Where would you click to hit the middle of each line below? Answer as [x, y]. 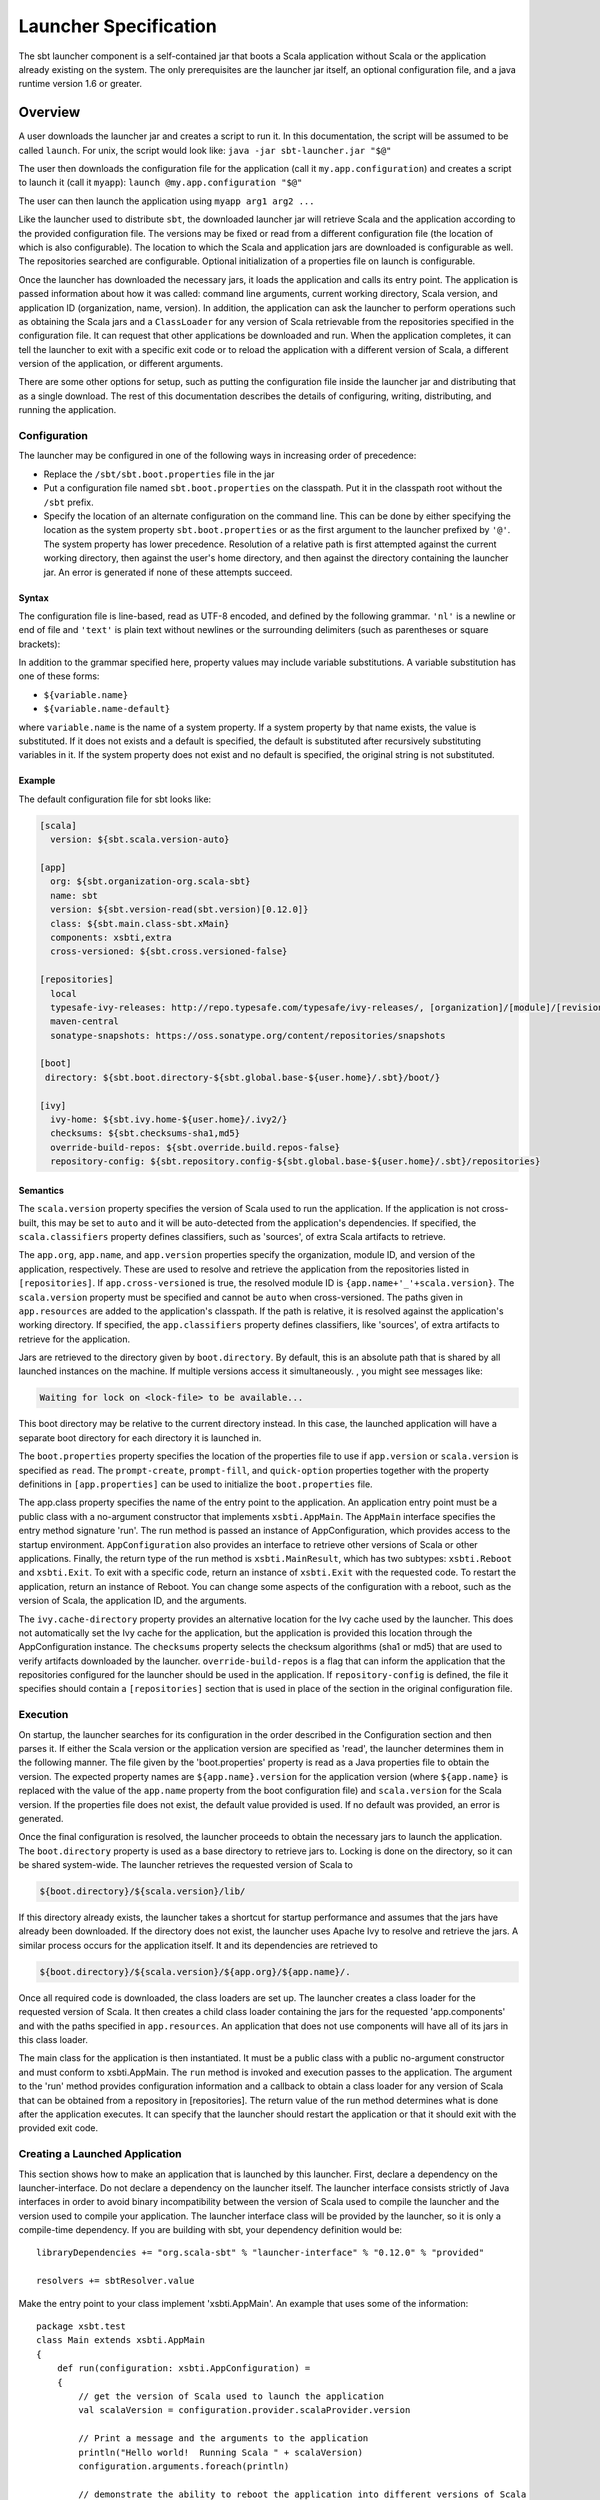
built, [29, 1222]
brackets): [39, 644]
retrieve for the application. [74, 1339]
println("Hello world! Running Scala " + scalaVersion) [221, 2452]
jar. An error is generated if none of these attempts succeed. [168, 572]
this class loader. [53, 2040]
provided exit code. [58, 2128]
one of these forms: [59, 676]
